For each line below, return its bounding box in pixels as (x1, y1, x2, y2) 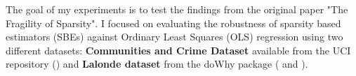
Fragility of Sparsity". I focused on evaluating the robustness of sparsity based (6, 15, 341, 30)
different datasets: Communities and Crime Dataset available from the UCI (6, 43, 351, 57)
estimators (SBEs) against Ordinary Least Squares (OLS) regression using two (6, 29, 343, 44)
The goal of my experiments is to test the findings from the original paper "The (6, 2, 348, 16)
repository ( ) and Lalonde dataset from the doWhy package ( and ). (6, 56, 308, 71)
